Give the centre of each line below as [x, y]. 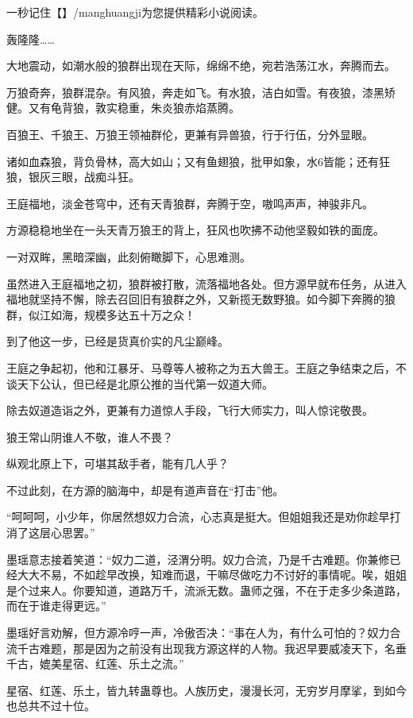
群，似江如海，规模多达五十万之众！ [101, 314]
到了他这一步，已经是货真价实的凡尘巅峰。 [118, 341]
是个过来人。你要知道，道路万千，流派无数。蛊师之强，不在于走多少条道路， [206, 590]
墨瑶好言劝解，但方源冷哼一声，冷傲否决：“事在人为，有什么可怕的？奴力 [198, 633]
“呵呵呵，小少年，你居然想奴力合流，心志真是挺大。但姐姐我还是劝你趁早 [198, 517]
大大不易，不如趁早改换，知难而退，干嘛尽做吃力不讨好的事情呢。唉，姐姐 [212, 575]
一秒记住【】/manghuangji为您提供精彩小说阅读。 [135, 12]
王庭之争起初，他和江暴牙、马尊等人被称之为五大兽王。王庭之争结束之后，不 [206, 367]
